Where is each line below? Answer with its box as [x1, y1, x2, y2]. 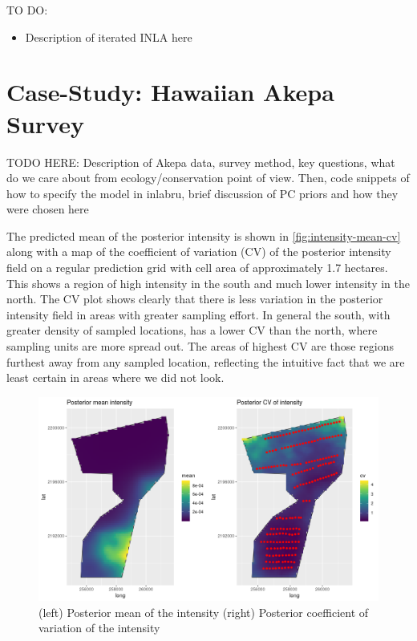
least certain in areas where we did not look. [6, 369, 225, 386]
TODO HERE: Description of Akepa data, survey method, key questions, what [6, 153, 395, 170]
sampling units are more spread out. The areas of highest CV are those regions [6, 338, 394, 355]
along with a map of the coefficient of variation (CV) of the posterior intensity [6, 243, 391, 260]
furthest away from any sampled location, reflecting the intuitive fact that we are [6, 353, 405, 370]
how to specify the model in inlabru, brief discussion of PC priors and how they [6, 185, 399, 201]
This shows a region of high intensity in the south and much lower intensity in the [6, 274, 410, 291]
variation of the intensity [38, 619, 160, 636]
